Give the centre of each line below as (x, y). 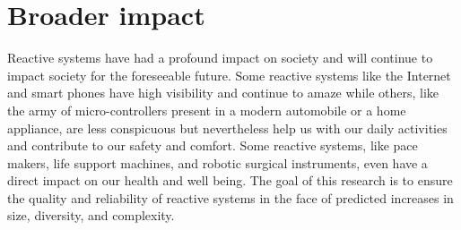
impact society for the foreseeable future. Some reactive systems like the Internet (229, 75)
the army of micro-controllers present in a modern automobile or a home (207, 110)
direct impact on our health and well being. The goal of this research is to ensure (230, 180)
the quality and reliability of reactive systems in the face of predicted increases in (230, 197)
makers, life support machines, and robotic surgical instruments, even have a (217, 162)
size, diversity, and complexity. (91, 215)
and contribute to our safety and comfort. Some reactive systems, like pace (213, 145)
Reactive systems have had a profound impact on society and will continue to (220, 58)
